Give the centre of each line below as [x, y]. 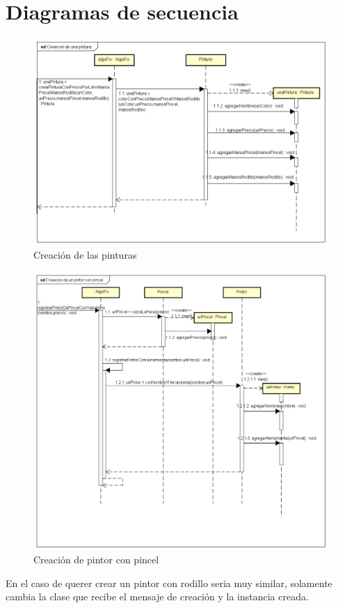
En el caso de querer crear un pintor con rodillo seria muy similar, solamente [169, 583]
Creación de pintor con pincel [96, 560]
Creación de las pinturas [85, 255]
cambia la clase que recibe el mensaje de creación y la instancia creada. [157, 596]
